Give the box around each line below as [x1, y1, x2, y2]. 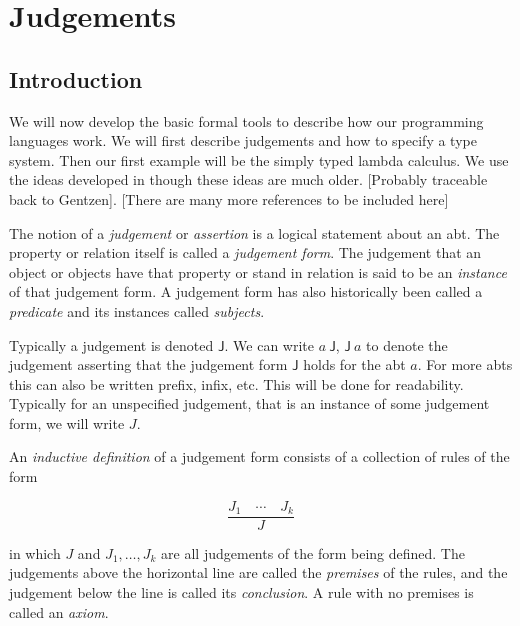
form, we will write [9, 412, 125, 433]
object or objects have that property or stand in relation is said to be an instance [9, 261, 507, 282]
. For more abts [417, 354, 513, 375]
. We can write [224, 334, 315, 355]
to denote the [366, 334, 448, 355]
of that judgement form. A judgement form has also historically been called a [9, 281, 483, 302]
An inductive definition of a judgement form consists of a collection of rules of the [9, 446, 510, 467]
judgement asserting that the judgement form [9, 354, 288, 375]
